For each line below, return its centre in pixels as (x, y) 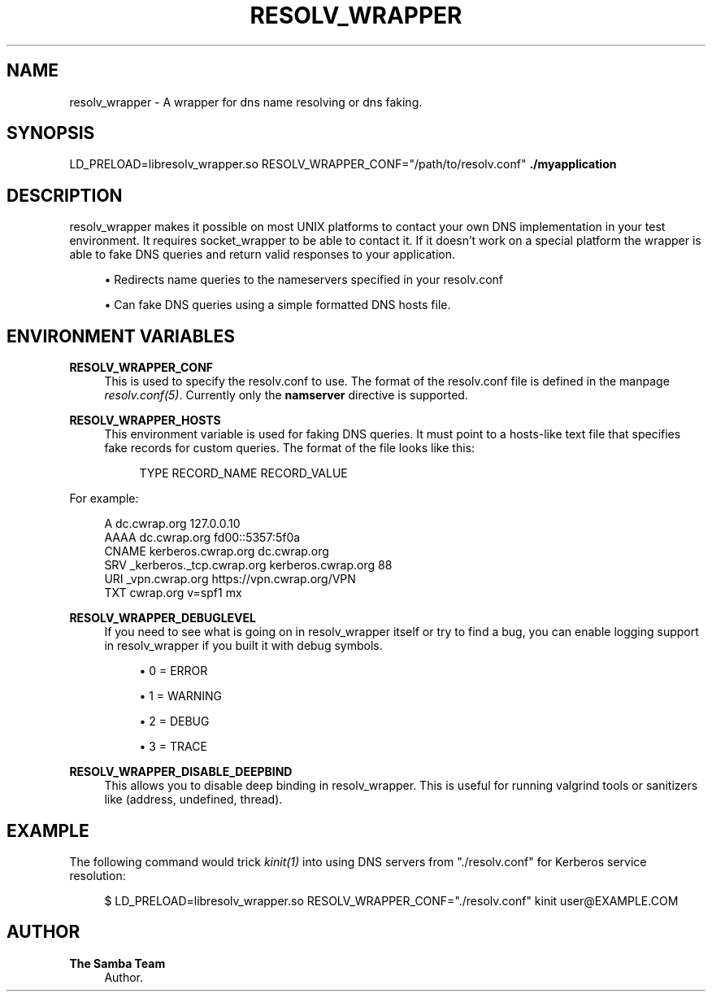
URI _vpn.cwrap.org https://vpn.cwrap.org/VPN (230, 579)
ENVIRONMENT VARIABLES (121, 336)
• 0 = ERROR (174, 671)
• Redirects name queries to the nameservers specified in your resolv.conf (304, 280)
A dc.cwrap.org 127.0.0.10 (172, 524)
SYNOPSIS (51, 133)
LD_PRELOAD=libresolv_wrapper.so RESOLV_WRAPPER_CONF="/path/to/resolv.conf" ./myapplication (343, 164)
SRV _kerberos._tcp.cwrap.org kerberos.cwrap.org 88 (248, 565)
